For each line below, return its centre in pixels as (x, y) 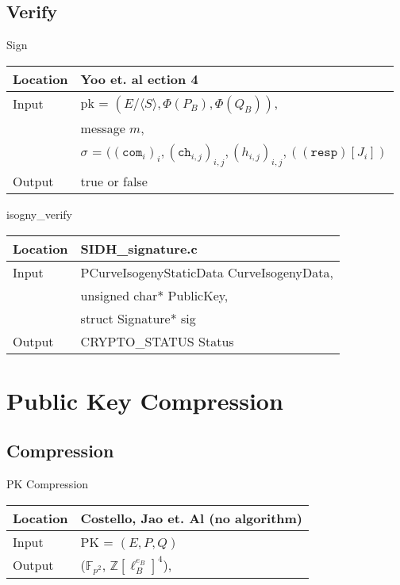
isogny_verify (39, 214)
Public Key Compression (145, 400)
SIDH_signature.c (139, 248)
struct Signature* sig (138, 318)
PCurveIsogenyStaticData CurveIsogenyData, (207, 272)
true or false (114, 181)
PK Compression (48, 484)
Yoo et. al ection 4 (139, 78)
